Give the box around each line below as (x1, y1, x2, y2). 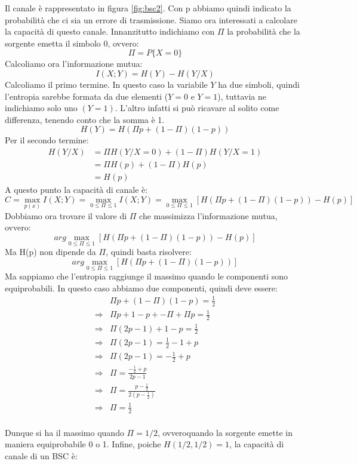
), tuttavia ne (217, 90, 267, 102)
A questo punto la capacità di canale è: (5, 183, 148, 196)
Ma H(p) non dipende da (5, 245, 96, 258)
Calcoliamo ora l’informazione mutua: (5, 57, 143, 70)
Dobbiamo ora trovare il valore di (5, 209, 127, 222)
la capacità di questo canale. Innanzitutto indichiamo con (5, 25, 215, 38)
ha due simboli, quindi (218, 78, 300, 90)
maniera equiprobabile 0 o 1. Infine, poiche (5, 438, 161, 450)
